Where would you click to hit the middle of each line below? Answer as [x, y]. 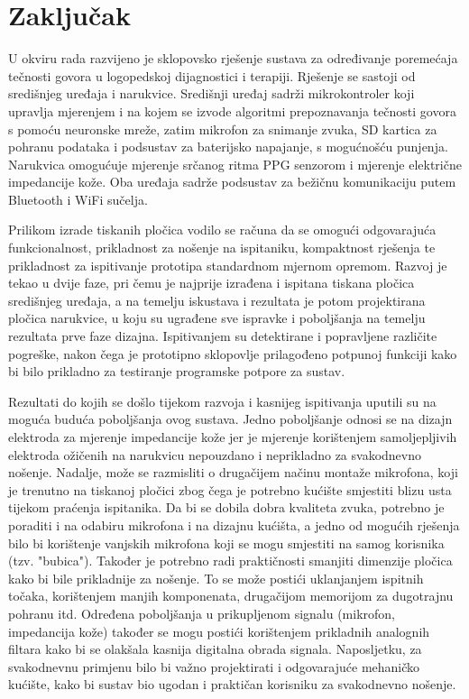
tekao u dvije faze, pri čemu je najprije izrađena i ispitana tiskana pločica [212, 283]
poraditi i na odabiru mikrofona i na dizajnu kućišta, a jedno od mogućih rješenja [234, 524]
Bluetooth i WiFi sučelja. [78, 199]
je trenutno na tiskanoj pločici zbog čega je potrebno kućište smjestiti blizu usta [230, 489]
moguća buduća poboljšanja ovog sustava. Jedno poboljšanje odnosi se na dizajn [230, 419]
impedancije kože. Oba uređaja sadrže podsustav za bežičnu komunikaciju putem [232, 182]
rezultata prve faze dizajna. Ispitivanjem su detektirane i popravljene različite [223, 336]
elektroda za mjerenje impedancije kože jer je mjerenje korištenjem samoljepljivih [233, 437]
